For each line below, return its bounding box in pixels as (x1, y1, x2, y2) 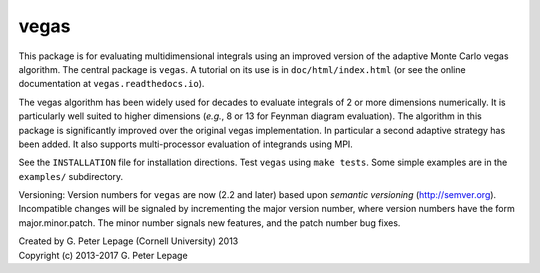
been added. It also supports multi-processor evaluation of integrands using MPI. (18, 138, 354, 150)
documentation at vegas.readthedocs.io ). (18, 78, 205, 90)
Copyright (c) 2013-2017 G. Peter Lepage (18, 249, 189, 261)
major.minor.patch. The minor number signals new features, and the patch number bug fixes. (18, 216, 401, 229)
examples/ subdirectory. (18, 170, 124, 182)
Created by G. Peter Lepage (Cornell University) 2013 (18, 235, 239, 247)
